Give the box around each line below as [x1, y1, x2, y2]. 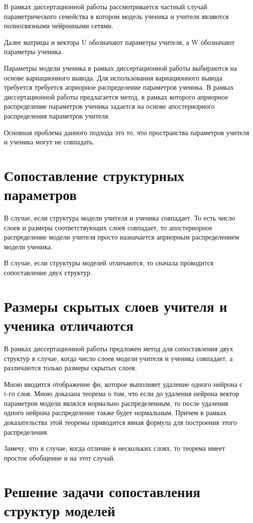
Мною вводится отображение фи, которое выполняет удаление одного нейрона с [4, 379, 243, 389]
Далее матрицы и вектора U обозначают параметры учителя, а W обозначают [4, 37, 235, 47]
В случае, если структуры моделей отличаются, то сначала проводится [4, 258, 214, 268]
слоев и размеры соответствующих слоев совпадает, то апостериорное [4, 222, 213, 232]
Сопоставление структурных [4, 165, 184, 185]
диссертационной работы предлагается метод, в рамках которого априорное [4, 91, 228, 101]
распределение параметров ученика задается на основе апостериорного [4, 101, 215, 111]
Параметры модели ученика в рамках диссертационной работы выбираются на [4, 62, 237, 73]
